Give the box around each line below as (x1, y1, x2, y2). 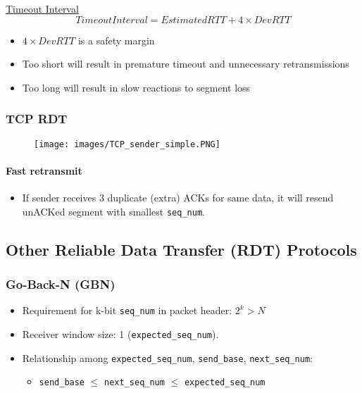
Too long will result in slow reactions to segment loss (22, 80, 251, 94)
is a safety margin (77, 32, 155, 47)
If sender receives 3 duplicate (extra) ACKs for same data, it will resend (22, 190, 334, 205)
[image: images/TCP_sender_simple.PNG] (34, 139, 220, 149)
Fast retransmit (6, 163, 82, 177)
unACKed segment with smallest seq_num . (22, 204, 205, 218)
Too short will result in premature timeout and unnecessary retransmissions (22, 56, 349, 71)
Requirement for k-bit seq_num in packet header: (22, 303, 232, 318)
